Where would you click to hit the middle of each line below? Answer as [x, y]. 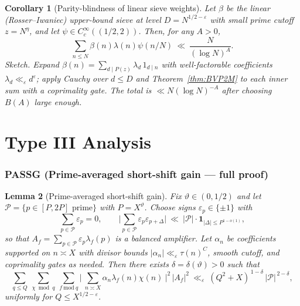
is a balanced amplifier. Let [163, 238]
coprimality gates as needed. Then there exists [87, 263]
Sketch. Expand [32, 64]
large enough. [58, 101]
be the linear [248, 8]
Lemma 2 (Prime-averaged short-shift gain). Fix [93, 195]
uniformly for [29, 296]
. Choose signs [170, 207]
